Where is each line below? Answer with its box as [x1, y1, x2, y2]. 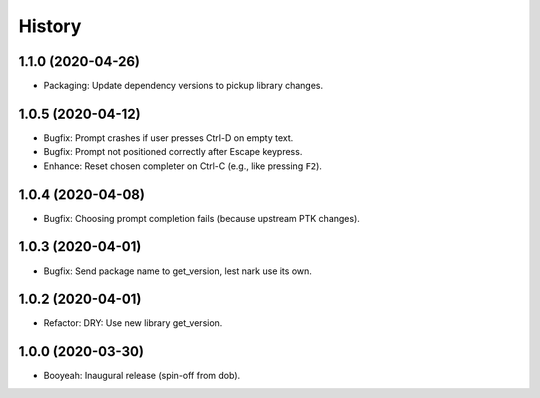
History [18, 15, 82, 37]
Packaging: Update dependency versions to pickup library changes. [43, 80, 324, 92]
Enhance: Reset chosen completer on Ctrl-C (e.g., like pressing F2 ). [43, 160, 322, 172]
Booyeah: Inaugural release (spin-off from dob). [43, 370, 241, 382]
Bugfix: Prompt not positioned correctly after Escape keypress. [43, 146, 303, 158]
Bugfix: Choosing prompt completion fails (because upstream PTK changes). [43, 212, 360, 224]
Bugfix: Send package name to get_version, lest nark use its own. [43, 265, 312, 277]
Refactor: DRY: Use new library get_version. [43, 317, 223, 329]
